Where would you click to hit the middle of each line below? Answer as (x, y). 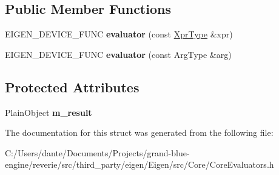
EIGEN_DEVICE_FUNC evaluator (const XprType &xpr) (119, 34)
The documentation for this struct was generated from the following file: (139, 132)
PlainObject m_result (49, 112)
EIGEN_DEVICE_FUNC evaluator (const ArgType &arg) (118, 54)
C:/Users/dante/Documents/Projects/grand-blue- (97, 152)
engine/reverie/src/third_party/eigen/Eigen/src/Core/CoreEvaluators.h (139, 164)
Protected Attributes (72, 87)
